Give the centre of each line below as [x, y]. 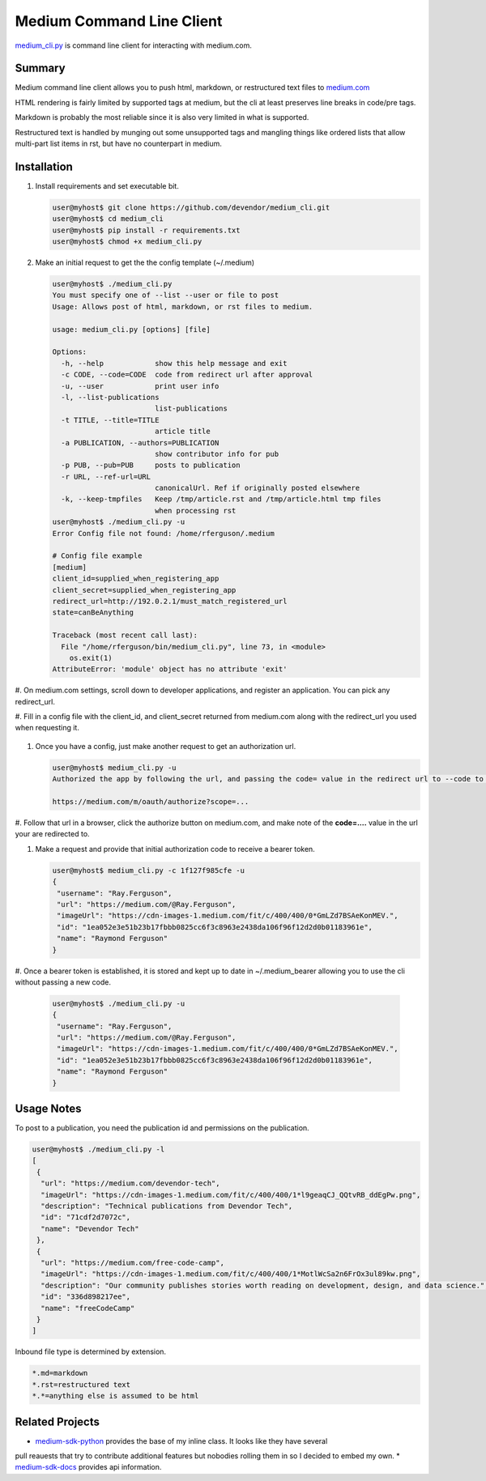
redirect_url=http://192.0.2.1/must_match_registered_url [170, 601]
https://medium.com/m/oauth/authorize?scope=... [151, 802]
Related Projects [58, 1421]
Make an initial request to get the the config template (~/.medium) [145, 262]
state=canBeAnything [93, 613]
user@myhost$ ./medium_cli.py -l [98, 1149]
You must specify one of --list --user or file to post [166, 295]
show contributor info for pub [217, 454]
